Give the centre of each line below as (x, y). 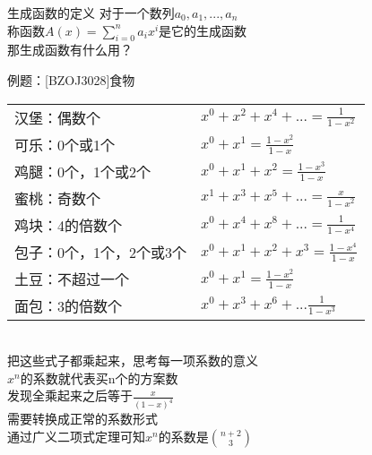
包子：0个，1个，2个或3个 (101, 252)
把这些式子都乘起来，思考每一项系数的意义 (133, 361)
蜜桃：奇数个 (58, 198)
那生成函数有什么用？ (70, 50)
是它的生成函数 (203, 30)
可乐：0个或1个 (65, 144)
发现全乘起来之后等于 (70, 395)
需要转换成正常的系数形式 (82, 419)
